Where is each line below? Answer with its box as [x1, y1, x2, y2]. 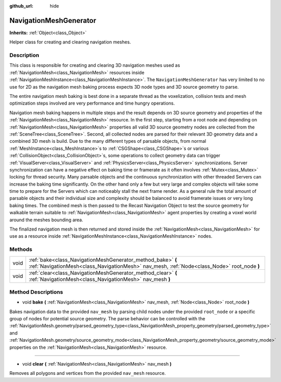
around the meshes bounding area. [9, 217, 84, 223]
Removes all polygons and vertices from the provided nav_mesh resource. [9, 370, 166, 376]
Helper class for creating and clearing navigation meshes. [9, 39, 131, 45]
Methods [9, 246, 33, 253]
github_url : [9, 3, 33, 9]
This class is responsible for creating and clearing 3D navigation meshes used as [9, 62, 180, 68]
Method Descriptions [9, 288, 63, 295]
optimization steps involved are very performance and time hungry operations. [9, 100, 175, 107]
